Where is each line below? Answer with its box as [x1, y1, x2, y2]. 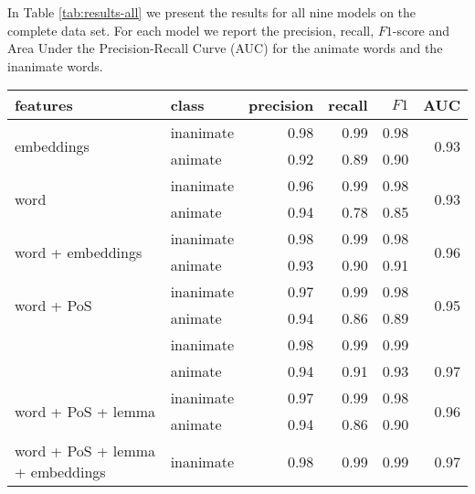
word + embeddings [15, 241, 142, 263]
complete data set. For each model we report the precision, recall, [7, 20, 375, 39]
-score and [392, 20, 450, 39]
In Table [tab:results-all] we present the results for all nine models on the [7, 3, 417, 21]
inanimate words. [7, 56, 103, 75]
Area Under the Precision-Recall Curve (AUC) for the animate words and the [7, 38, 443, 58]
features [15, 94, 73, 116]
